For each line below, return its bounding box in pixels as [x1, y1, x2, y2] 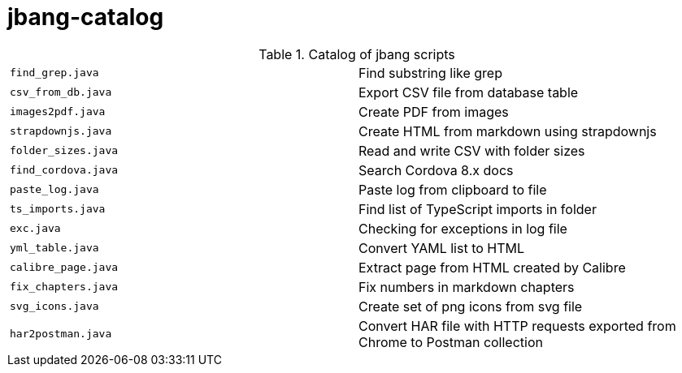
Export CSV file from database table [358, 84, 579, 101]
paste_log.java [10, 183, 99, 196]
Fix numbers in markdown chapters [358, 278, 575, 295]
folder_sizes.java [10, 144, 119, 157]
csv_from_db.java [10, 86, 112, 99]
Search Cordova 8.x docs [358, 161, 514, 178]
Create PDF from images [358, 103, 509, 120]
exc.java [10, 222, 61, 235]
